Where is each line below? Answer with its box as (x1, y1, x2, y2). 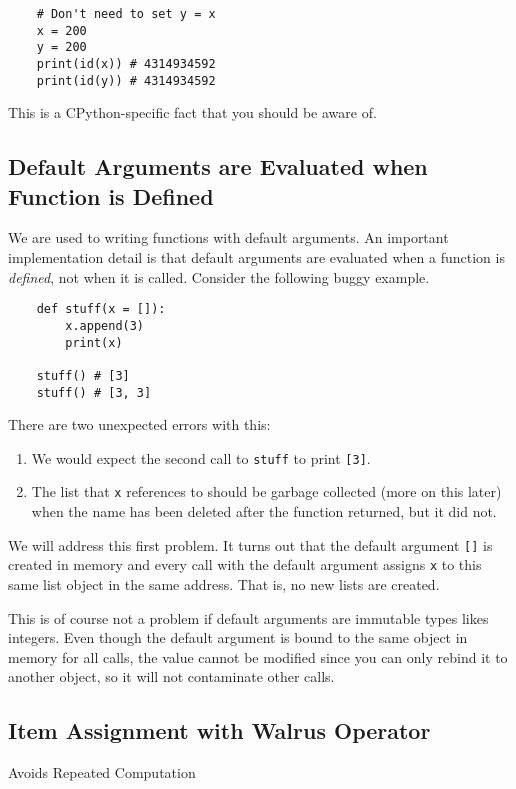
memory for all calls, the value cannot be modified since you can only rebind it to (8, 646, 508, 667)
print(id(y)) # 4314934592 (36, 73, 216, 88)
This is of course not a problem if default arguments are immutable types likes (8, 607, 489, 628)
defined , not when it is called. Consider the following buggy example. (8, 266, 430, 287)
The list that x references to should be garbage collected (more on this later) (31, 481, 502, 502)
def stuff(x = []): (36, 302, 166, 317)
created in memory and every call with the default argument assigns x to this (8, 554, 482, 575)
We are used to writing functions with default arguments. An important (8, 227, 449, 248)
